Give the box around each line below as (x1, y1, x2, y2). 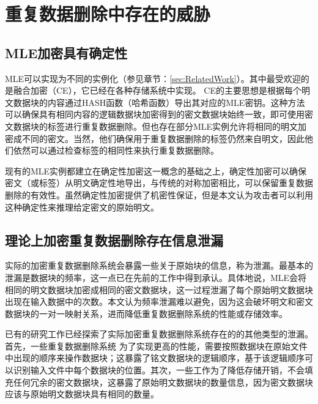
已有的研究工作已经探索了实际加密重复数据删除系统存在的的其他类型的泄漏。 (5, 327, 313, 340)
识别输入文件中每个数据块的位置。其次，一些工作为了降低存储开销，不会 (13, 364, 305, 376)
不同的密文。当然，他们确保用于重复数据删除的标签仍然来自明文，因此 (21, 132, 305, 144)
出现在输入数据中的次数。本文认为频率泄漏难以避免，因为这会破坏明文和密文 (5, 295, 313, 308)
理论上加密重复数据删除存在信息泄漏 (5, 230, 223, 249)
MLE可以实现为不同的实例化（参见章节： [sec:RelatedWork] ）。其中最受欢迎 (5, 72, 301, 84)
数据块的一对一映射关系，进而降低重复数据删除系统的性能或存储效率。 (5, 307, 287, 320)
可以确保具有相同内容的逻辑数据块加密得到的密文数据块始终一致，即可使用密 (5, 108, 313, 121)
